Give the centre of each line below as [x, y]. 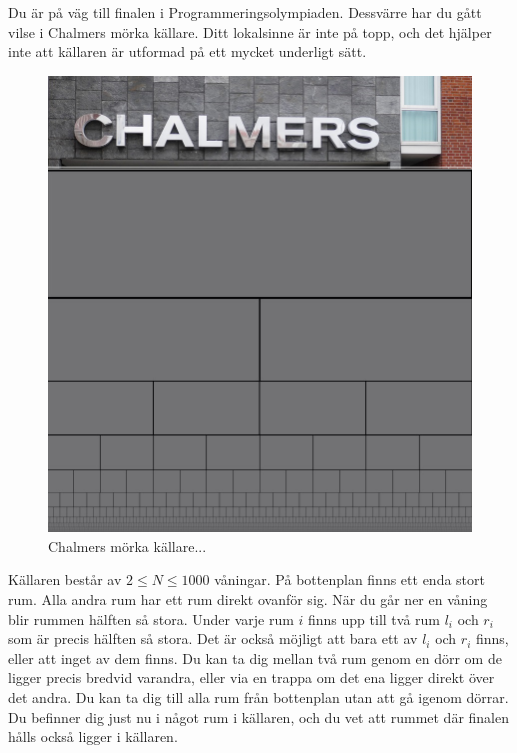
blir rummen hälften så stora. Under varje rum [151, 618]
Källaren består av [65, 579]
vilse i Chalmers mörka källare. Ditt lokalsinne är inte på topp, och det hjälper [250, 31]
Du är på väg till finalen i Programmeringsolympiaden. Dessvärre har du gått [245, 12]
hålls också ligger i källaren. [93, 736]
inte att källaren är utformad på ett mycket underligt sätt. [187, 51]
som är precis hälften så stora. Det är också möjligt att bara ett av [213, 638]
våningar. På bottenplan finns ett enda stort [349, 579]
